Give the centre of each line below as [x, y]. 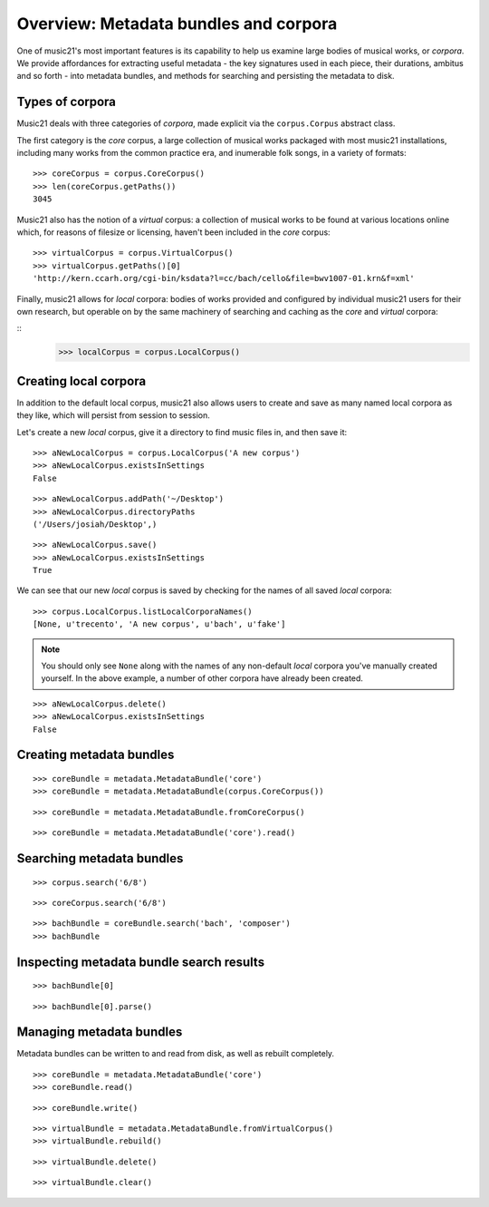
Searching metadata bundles [100, 858]
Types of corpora [67, 102]
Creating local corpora [81, 381]
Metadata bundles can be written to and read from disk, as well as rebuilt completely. [176, 1054]
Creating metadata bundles [96, 755]
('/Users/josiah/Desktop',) [95, 524]
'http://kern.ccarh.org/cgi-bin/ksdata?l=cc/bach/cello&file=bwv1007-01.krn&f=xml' [224, 278]
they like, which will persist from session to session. [113, 415]
